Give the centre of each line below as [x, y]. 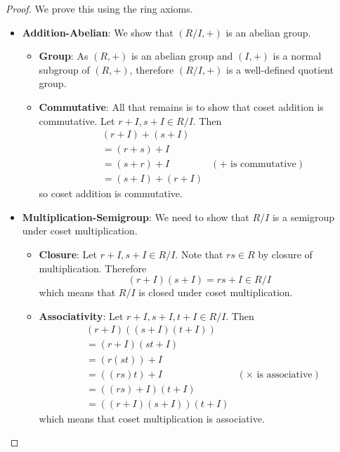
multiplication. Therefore [93, 268]
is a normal [297, 56]
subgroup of [64, 69]
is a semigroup [303, 217]
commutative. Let [77, 120]
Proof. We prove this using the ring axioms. [99, 8]
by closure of [285, 254]
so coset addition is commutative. [111, 193]
